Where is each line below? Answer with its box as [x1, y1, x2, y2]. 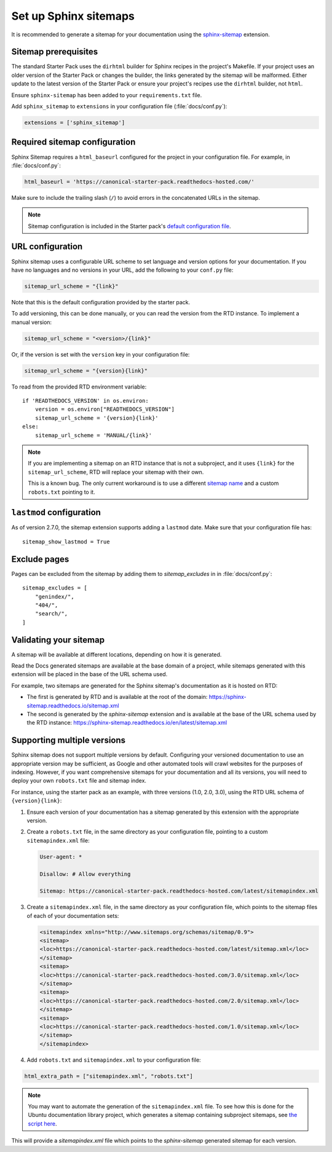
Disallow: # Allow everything [39, 870, 131, 877]
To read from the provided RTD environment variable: [11, 383, 147, 390]
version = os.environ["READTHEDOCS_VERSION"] [34, 406, 175, 413]
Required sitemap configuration [11, 137, 136, 148]
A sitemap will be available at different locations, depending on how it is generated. [11, 650, 222, 658]
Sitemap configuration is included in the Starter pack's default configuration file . [28, 222, 231, 230]
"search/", [34, 610, 68, 617]
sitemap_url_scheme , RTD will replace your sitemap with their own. [28, 468, 204, 476]
